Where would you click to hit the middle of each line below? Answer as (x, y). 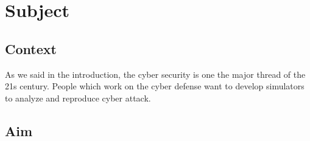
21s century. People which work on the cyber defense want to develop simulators (155, 86)
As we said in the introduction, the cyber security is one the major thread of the (155, 74)
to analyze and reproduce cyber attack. (78, 98)
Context (31, 48)
